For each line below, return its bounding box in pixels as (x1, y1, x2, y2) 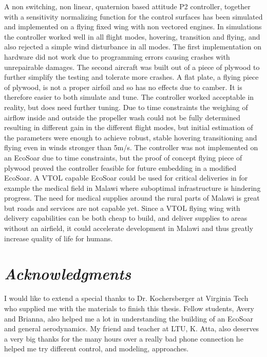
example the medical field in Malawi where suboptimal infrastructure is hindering (4, 182, 261, 193)
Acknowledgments (4, 263, 131, 284)
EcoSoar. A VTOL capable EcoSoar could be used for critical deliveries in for (4, 172, 248, 183)
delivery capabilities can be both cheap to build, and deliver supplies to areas (4, 212, 247, 223)
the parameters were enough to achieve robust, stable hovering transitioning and (4, 132, 257, 142)
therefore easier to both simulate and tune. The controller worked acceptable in (4, 92, 254, 102)
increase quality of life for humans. (4, 233, 113, 243)
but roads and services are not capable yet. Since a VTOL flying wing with (4, 202, 240, 213)
